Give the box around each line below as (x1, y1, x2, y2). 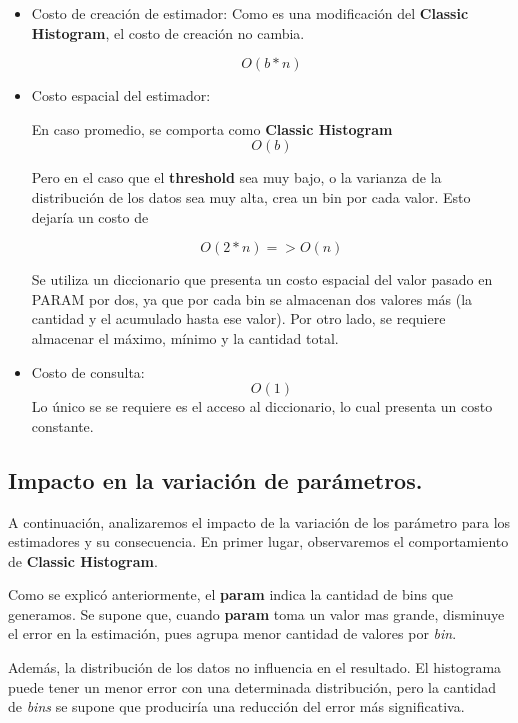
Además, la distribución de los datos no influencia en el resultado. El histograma (8, 657, 502, 678)
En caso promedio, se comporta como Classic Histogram (31, 118, 393, 139)
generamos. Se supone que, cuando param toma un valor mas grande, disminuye (8, 603, 505, 624)
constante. (31, 415, 94, 436)
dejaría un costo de (31, 206, 149, 227)
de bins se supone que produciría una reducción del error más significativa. (8, 696, 465, 717)
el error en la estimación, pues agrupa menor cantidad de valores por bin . (8, 623, 457, 644)
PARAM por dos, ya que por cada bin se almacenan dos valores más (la (31, 288, 473, 309)
